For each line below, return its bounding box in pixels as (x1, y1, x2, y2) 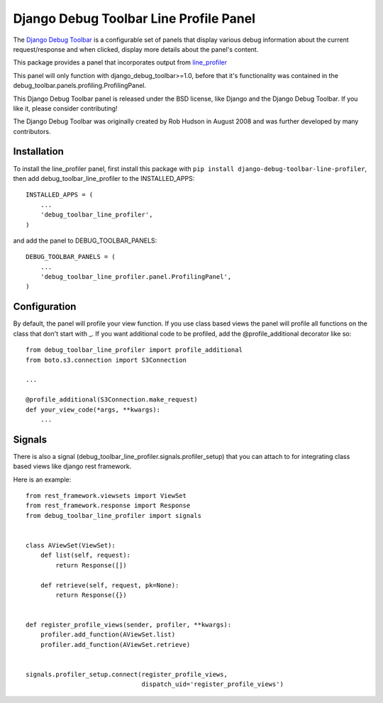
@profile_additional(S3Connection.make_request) (26, 396, 198, 404)
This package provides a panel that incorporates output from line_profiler (13, 58, 227, 67)
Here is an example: (13, 475, 72, 484)
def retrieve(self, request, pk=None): (40, 581, 179, 589)
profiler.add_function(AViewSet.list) (40, 631, 176, 638)
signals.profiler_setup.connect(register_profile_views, (26, 670, 228, 679)
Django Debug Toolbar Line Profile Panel (13, 11, 255, 26)
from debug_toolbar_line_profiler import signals (26, 511, 202, 519)
